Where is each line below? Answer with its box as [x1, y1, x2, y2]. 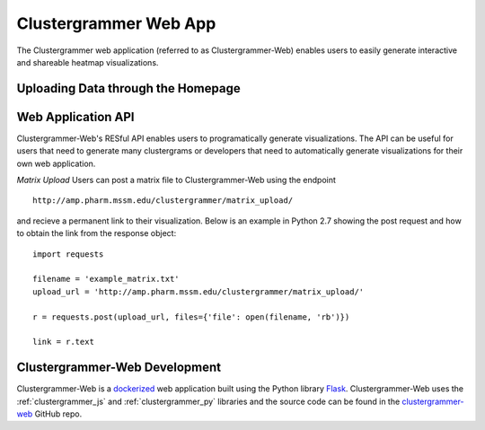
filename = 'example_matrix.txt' [32, 274, 180, 285]
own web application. [16, 158, 96, 169]
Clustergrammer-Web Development [16, 360, 222, 375]
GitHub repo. [34, 408, 83, 419]
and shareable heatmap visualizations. [16, 57, 159, 67]
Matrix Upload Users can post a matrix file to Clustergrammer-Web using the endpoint [16, 175, 337, 186]
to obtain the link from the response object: [16, 228, 177, 239]
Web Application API [16, 109, 135, 125]
